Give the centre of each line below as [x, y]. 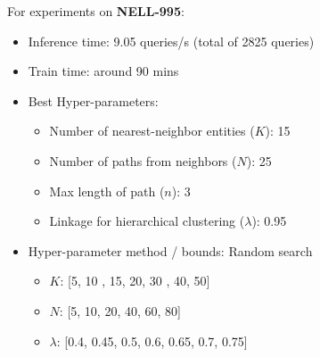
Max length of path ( [107, 191]
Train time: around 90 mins [103, 71]
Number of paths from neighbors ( [143, 160]
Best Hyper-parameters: [93, 100]
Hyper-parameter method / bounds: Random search [170, 250]
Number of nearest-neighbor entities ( [152, 131]
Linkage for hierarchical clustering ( [147, 221]
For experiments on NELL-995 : [96, 11]
